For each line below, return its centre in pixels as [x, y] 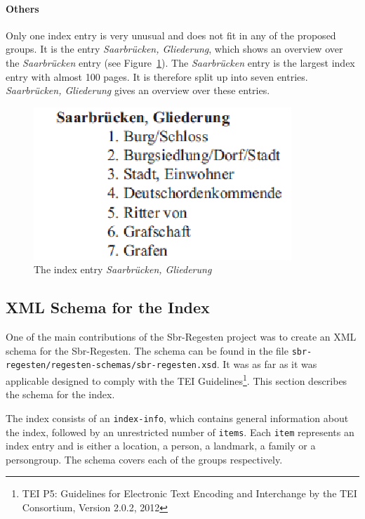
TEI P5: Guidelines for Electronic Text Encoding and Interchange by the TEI [190, 493]
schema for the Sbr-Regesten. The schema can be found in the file [147, 350]
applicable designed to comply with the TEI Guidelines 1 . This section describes [177, 380]
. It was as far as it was [267, 364]
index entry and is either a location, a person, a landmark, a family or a [161, 446]
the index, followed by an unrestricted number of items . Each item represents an [180, 432]
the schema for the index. [60, 394]
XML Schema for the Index [108, 307]
